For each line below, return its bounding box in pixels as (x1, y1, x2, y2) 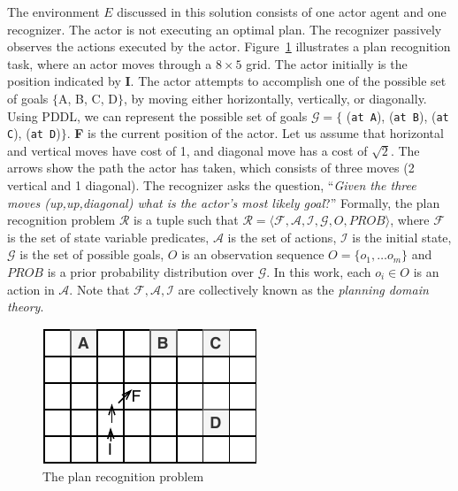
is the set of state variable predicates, (7, 227, 210, 246)
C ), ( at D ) (7, 124, 61, 142)
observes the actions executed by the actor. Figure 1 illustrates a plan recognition (7, 37, 451, 56)
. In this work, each (266, 263, 371, 281)
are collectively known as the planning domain (178, 280, 429, 298)
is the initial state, (352, 227, 452, 246)
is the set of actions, (227, 227, 337, 246)
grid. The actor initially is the (246, 54, 408, 73)
